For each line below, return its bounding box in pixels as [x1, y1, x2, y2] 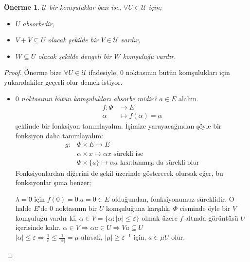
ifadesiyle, [89, 67, 118, 77]
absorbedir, [22, 18, 54, 28]
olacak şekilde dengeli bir [38, 51, 112, 61]
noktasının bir [55, 203, 97, 213]
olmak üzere [142, 212, 178, 223]
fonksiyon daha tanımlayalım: [15, 130, 103, 140]
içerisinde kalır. [15, 222, 61, 232]
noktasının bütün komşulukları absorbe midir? [21, 93, 157, 103]
